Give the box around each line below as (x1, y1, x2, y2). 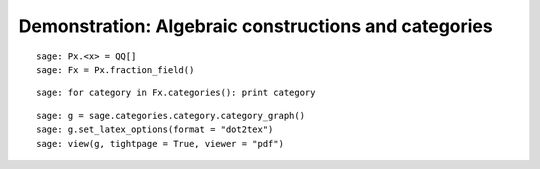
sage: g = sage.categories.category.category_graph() (36, 110, 305, 121)
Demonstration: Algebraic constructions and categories (18, 15, 494, 37)
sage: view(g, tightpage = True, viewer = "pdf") (36, 138, 285, 149)
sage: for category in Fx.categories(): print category (36, 87, 316, 99)
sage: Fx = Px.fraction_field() (36, 64, 195, 75)
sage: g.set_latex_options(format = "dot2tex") (36, 124, 274, 135)
